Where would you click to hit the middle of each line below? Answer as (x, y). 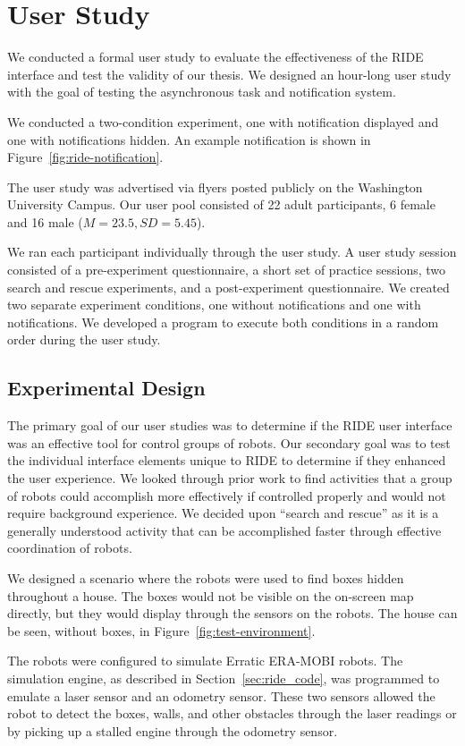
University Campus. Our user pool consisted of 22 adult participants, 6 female (221, 204)
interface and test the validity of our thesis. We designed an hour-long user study (229, 74)
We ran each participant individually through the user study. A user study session (232, 252)
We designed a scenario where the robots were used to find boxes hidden (206, 577)
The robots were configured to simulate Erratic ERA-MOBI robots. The (205, 661)
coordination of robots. (70, 548)
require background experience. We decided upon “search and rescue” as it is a (223, 513)
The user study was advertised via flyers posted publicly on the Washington (215, 186)
